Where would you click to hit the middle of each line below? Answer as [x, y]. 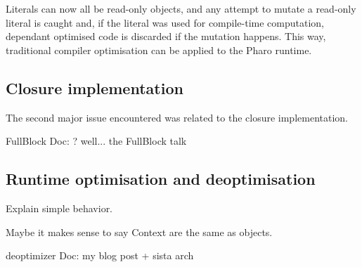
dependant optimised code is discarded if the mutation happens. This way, [166, 36]
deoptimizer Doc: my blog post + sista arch [100, 255]
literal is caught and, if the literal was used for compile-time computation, [165, 22]
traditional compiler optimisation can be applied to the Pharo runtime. [159, 50]
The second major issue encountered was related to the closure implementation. [177, 117]
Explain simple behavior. [59, 208]
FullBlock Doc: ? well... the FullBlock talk [96, 141]
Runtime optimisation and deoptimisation [161, 179]
